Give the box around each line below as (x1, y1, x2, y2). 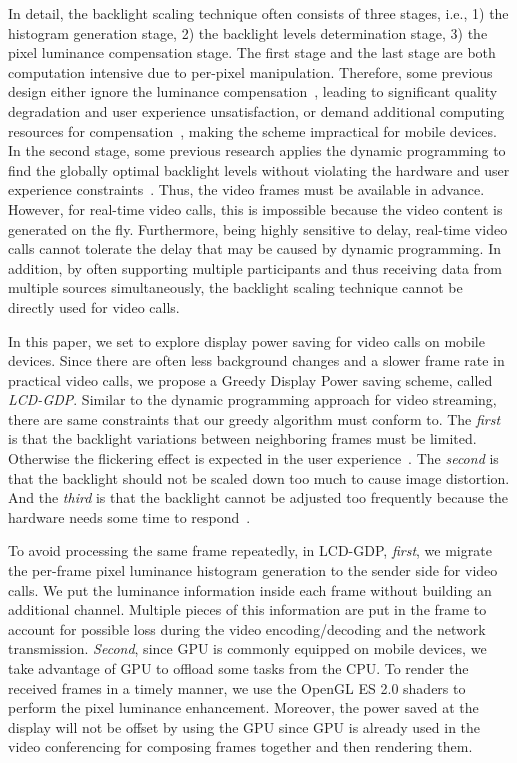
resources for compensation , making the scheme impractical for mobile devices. (8, 120, 497, 141)
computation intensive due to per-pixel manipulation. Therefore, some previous (8, 61, 493, 82)
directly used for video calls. (8, 296, 180, 317)
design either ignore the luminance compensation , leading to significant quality (8, 81, 498, 102)
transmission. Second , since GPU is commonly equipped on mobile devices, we (8, 638, 487, 659)
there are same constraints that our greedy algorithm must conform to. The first (8, 408, 501, 429)
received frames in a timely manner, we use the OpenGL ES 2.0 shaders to (8, 677, 466, 698)
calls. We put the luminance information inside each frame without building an (8, 579, 492, 600)
